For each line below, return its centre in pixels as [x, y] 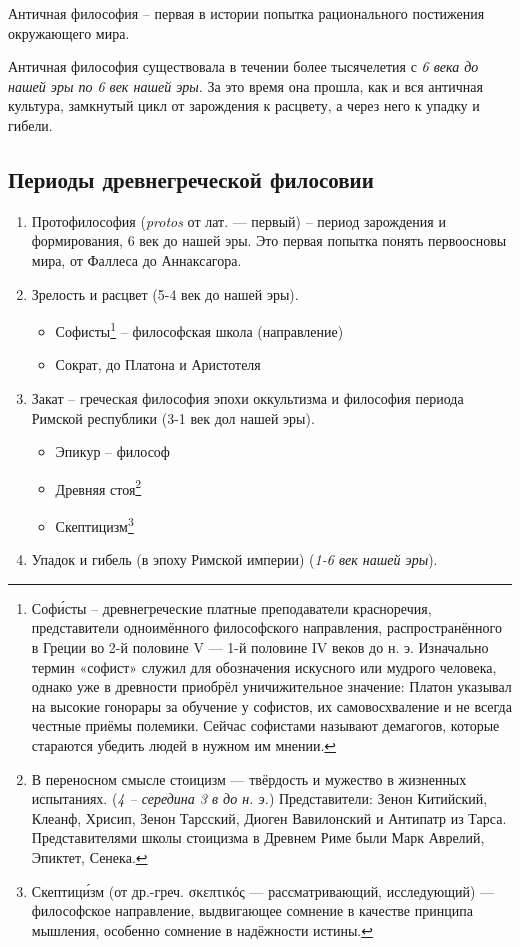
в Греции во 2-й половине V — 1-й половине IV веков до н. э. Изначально [260, 647]
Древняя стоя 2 [98, 487]
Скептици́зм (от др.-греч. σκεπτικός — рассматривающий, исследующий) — [263, 890]
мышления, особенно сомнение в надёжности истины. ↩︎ [202, 929]
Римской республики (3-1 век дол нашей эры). [173, 417]
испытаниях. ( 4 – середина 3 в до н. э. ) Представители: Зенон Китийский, [259, 798]
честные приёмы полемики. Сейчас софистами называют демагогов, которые [265, 725]
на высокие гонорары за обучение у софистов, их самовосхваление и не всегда [271, 705]
